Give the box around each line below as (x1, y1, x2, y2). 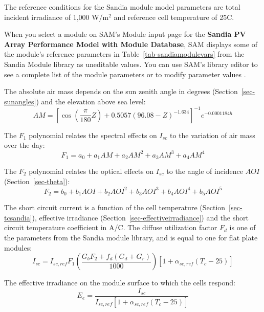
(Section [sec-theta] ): (4, 175, 70, 186)
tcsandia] (4, 212, 32, 222)
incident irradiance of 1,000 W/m (4, 11, 109, 22)
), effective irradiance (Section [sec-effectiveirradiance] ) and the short (32, 212, 249, 222)
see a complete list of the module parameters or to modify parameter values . (4, 69, 246, 79)
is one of (229, 222, 256, 233)
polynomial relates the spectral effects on (29, 129, 157, 140)
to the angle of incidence (166, 165, 244, 176)
